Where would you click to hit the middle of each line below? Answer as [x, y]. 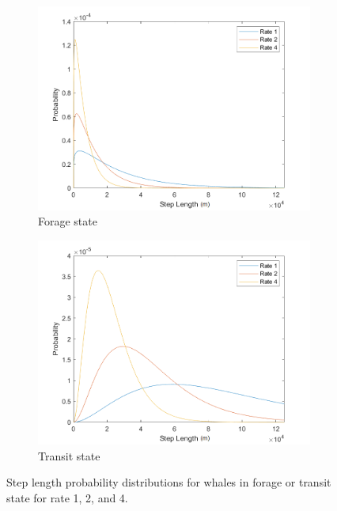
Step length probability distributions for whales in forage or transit [169, 482]
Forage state [68, 221]
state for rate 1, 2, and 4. [67, 497]
